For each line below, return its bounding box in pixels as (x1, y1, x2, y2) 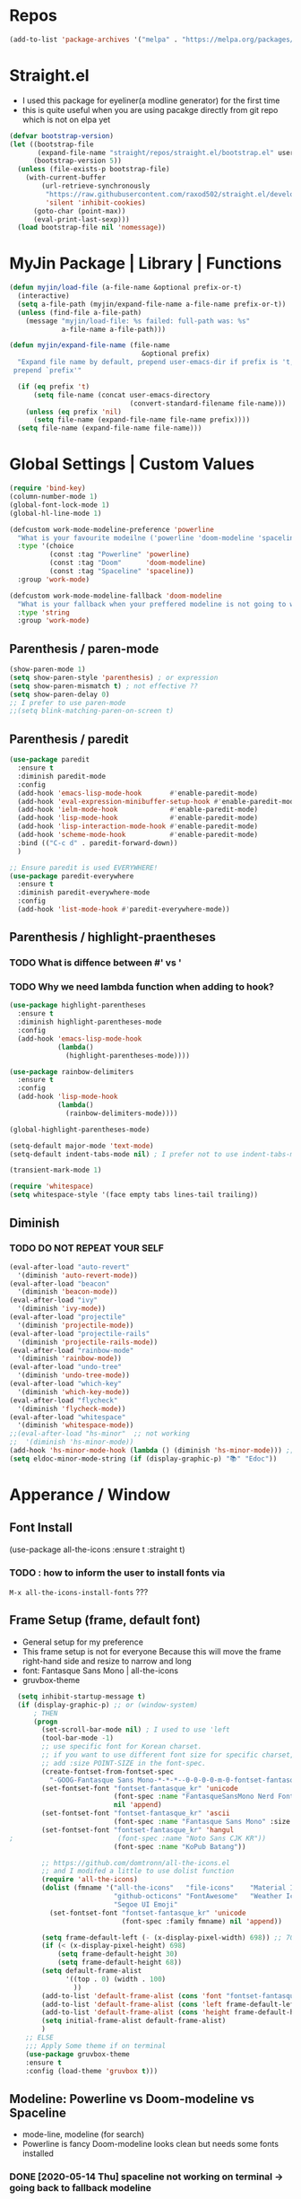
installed (21, 2148, 54, 2159)
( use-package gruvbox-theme (25, 2049, 130, 2059)
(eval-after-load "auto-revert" (9, 1262, 130, 1271)
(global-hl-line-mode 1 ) (9, 509, 102, 518)
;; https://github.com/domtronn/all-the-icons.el (41, 1858, 230, 1867)
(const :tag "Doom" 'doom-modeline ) (48, 558, 206, 568)
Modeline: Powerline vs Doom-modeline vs (9, 2091, 255, 2107)
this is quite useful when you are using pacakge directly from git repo (21, 104, 279, 115)
